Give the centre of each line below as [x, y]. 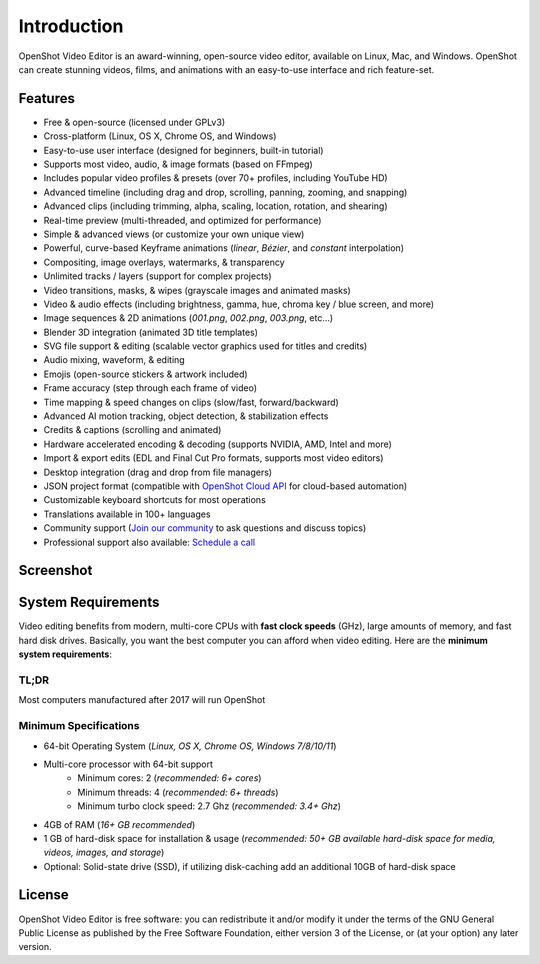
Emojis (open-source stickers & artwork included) [146, 374]
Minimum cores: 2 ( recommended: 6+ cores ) [169, 778]
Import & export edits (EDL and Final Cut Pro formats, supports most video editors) [213, 458]
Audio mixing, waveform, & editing [114, 360]
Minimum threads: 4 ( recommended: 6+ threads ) [178, 792]
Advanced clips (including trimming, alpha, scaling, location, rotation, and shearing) [215, 206]
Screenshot [55, 570]
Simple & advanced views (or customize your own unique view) [174, 234]
